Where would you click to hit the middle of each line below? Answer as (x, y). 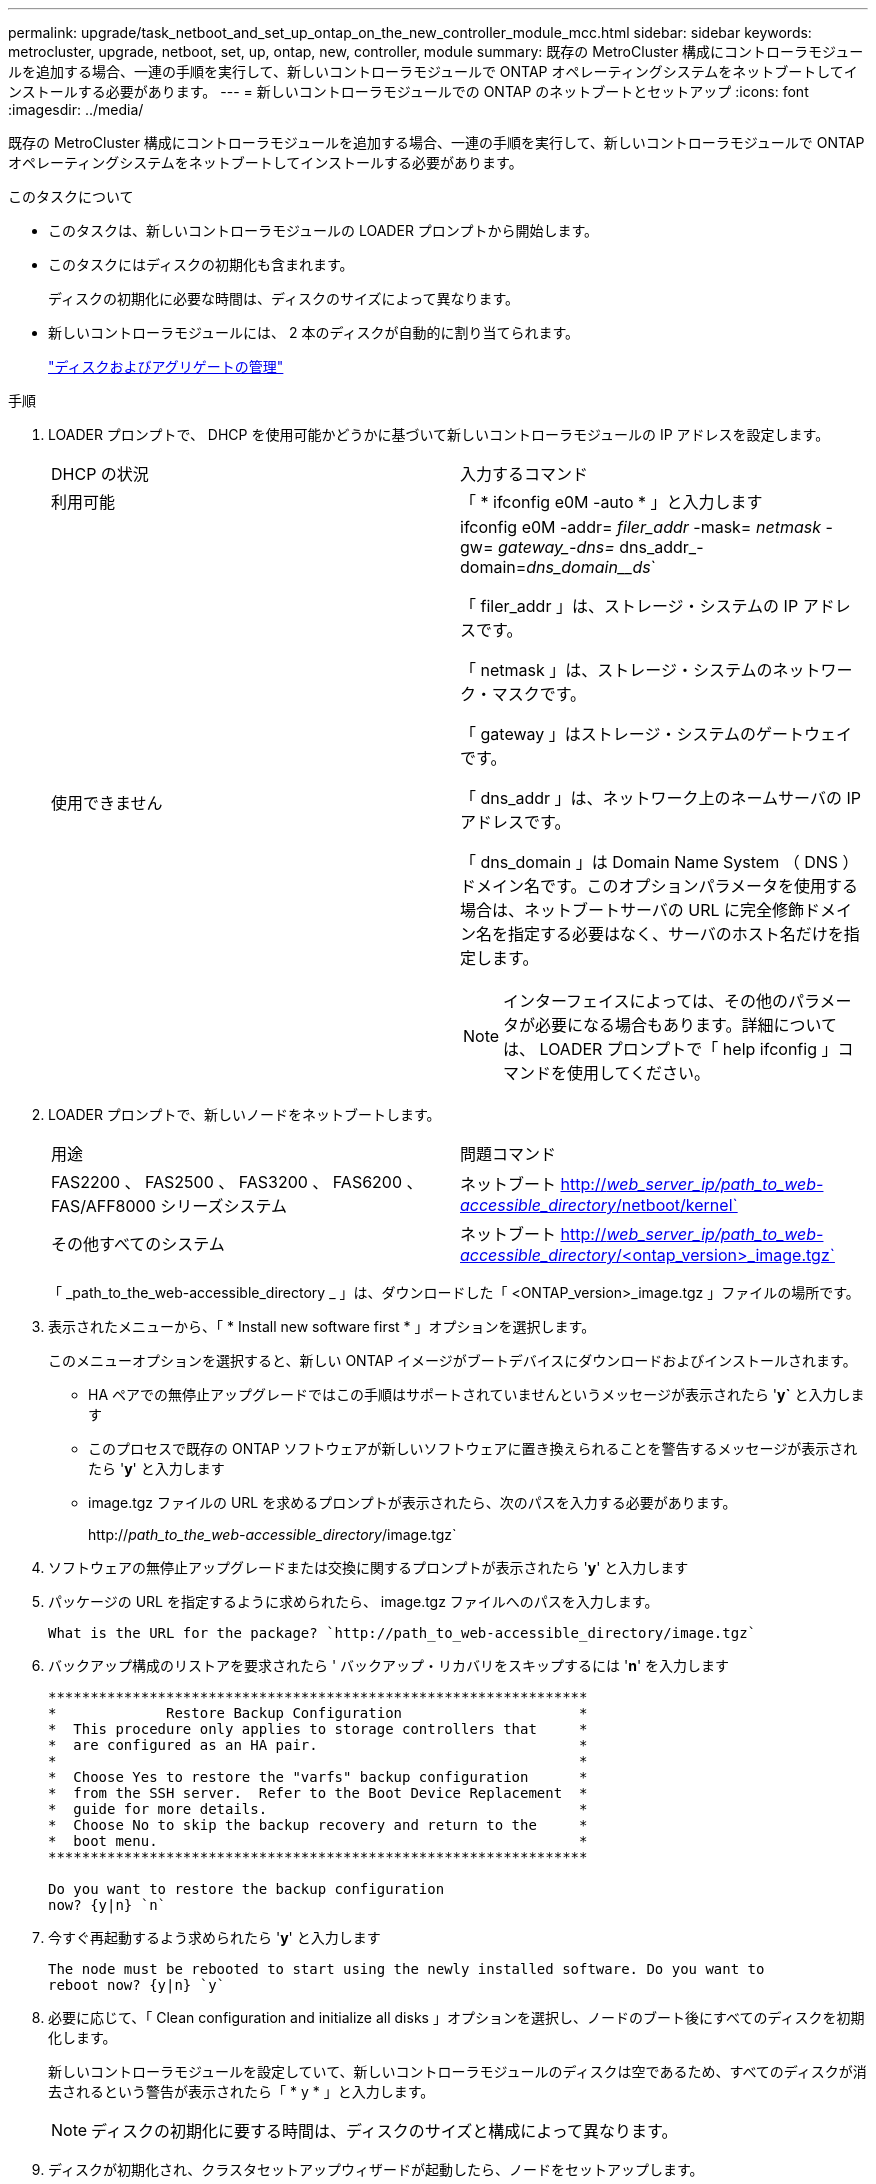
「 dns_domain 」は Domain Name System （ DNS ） (659, 862)
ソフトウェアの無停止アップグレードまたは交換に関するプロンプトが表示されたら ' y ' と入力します (368, 1567)
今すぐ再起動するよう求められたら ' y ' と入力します (214, 1937)
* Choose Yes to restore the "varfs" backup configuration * (318, 1777)
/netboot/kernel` (677, 1205)
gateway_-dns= (556, 547)
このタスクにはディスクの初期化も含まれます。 (201, 264)
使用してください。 (639, 1073)
